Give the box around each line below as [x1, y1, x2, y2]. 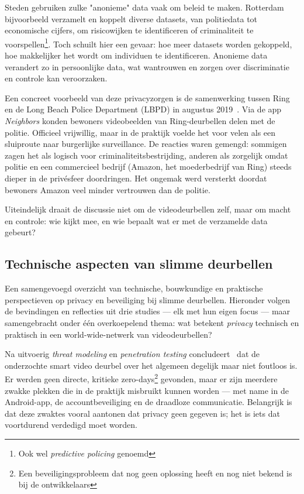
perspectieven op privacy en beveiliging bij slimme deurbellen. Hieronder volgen [5, 293, 291, 306]
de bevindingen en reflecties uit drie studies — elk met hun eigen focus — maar [5, 305, 291, 317]
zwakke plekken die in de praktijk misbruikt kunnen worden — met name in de [5, 384, 289, 396]
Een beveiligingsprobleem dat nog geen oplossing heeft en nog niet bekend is [18, 466, 292, 479]
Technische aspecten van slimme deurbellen [5, 255, 273, 273]
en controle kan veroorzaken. [5, 72, 108, 84]
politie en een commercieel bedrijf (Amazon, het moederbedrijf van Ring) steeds [5, 160, 292, 173]
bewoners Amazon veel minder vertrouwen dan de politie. [5, 183, 210, 195]
